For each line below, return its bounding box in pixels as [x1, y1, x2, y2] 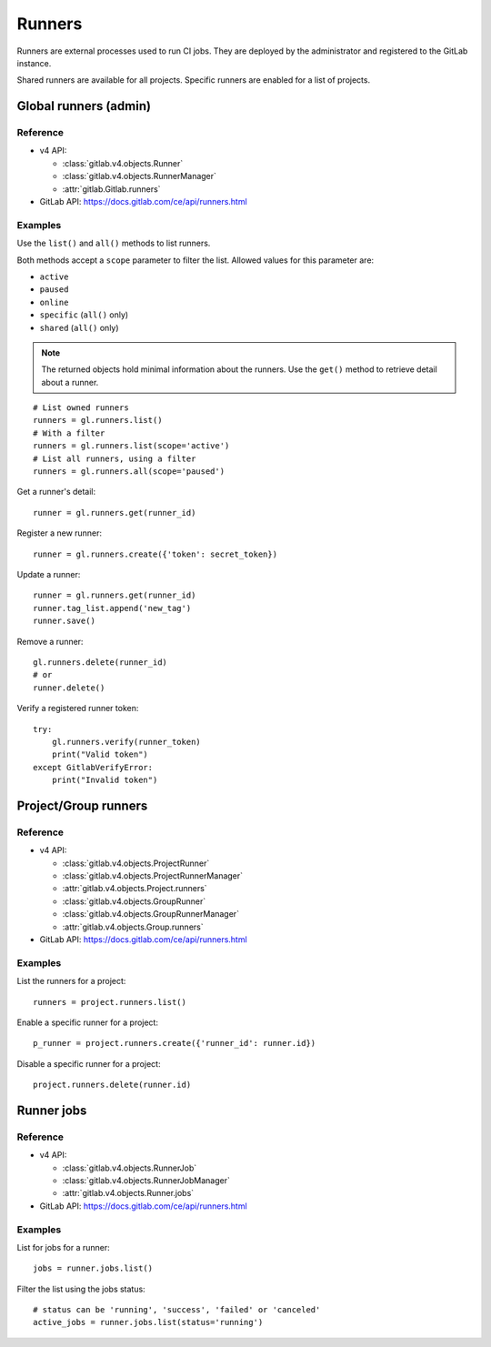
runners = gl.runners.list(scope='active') [33, 441, 230, 451]
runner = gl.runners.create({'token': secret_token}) [33, 548, 277, 559]
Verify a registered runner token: [16, 703, 139, 714]
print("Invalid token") [51, 775, 158, 786]
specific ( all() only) [39, 309, 129, 320]
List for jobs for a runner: [16, 1241, 111, 1252]
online [39, 297, 69, 307]
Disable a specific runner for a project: [16, 1058, 161, 1069]
